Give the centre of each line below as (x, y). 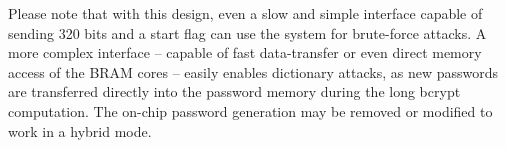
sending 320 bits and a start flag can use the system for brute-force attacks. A (247, 32)
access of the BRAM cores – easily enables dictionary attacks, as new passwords (253, 71)
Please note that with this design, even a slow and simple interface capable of (245, 13)
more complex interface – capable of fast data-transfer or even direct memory (245, 52)
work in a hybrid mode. (80, 130)
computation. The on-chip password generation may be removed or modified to (250, 110)
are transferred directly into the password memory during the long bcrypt (234, 91)
